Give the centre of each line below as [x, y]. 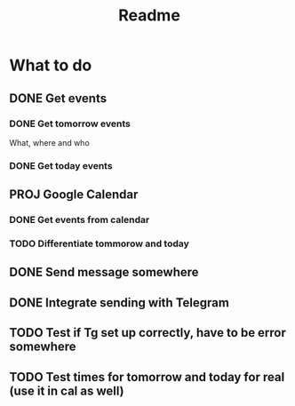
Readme [149, 16]
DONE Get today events [61, 165]
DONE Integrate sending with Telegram [119, 303]
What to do [51, 65]
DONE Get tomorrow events [70, 123]
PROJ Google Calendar [74, 195]
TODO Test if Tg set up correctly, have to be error [148, 333]
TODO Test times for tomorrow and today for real [147, 377]
